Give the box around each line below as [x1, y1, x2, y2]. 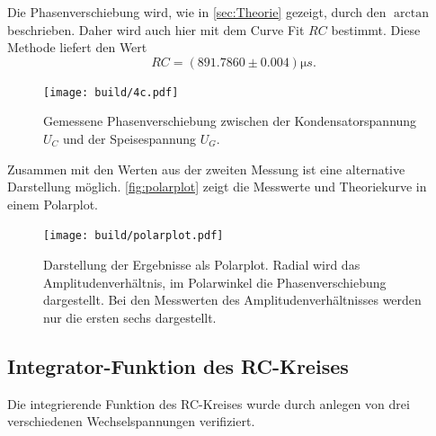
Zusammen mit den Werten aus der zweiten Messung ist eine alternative [7, 159, 405, 178]
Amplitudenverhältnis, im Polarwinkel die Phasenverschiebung [43, 272, 387, 291]
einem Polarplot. [7, 194, 98, 213]
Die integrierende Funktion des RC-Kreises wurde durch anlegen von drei [7, 394, 410, 413]
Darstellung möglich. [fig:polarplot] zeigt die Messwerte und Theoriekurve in [7, 177, 427, 196]
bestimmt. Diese [331, 20, 421, 39]
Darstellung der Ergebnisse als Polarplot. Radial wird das [43, 255, 360, 274]
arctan [394, 7, 430, 20]
